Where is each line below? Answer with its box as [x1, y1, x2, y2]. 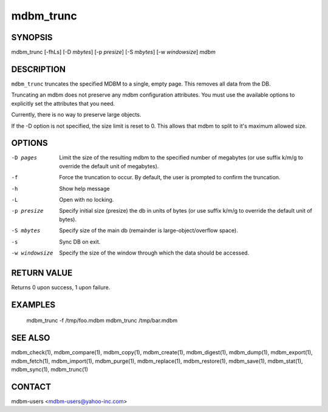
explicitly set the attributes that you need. [11, 100, 115, 107]
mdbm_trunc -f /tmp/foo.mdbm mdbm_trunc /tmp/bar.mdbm [26, 317, 178, 324]
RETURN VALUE [11, 267, 73, 278]
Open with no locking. [59, 196, 114, 203]
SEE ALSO [11, 333, 50, 343]
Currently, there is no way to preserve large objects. [11, 111, 142, 118]
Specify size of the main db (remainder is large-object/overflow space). [59, 227, 238, 234]
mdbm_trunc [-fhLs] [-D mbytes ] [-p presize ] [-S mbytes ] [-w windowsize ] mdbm [11, 49, 216, 56]
